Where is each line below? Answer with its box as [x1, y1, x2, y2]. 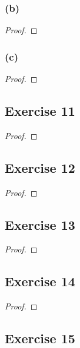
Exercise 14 [5, 272, 75, 290]
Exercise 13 [5, 215, 75, 233]
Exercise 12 [5, 158, 75, 176]
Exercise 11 [5, 102, 75, 120]
